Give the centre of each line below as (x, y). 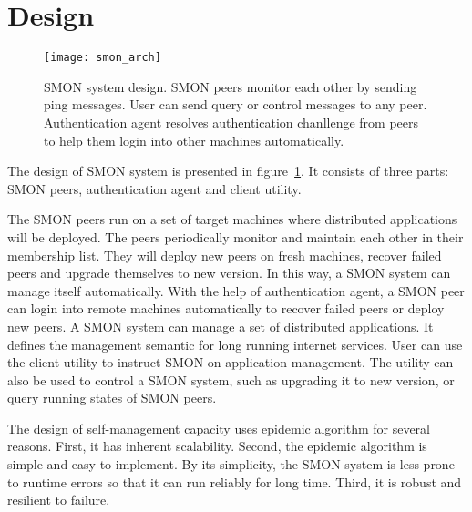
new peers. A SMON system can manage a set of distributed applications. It (221, 326)
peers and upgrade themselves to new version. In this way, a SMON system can (229, 273)
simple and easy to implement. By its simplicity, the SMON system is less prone (231, 464)
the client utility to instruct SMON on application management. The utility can (231, 362)
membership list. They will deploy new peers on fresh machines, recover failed (225, 255)
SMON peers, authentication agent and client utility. (154, 188)
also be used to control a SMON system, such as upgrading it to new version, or (231, 379)
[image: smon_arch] (103, 58)
